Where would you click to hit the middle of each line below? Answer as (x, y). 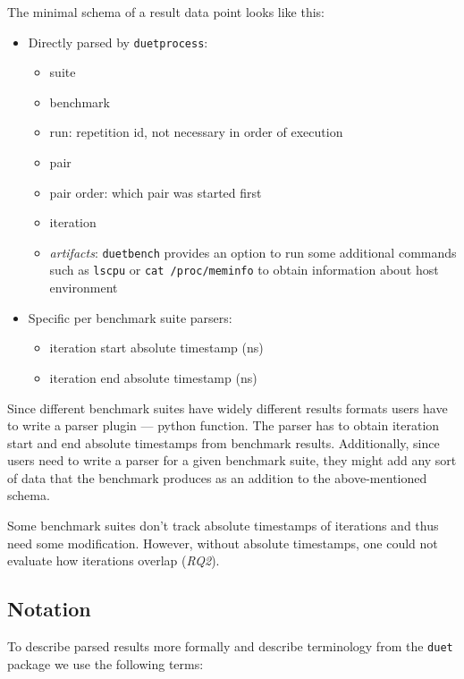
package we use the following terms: (105, 663)
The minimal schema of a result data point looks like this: (166, 12)
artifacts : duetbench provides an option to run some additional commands (253, 252)
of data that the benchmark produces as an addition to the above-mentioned (217, 477)
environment (84, 288)
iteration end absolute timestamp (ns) (153, 377)
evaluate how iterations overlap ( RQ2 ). (114, 560)
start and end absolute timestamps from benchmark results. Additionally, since (224, 442)
